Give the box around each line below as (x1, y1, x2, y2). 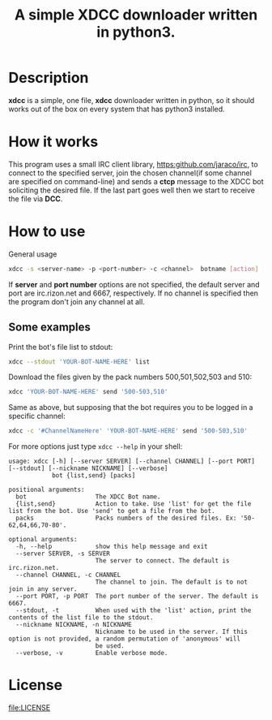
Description (8, 69, 89, 87)
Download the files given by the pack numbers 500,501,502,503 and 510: (8, 372, 253, 382)
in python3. (96, 23, 176, 41)
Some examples (8, 321, 91, 334)
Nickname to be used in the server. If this (95, 627, 249, 636)
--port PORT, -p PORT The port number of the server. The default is (15, 593, 259, 601)
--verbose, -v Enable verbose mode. (15, 649, 168, 657)
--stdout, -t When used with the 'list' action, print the (15, 606, 252, 614)
